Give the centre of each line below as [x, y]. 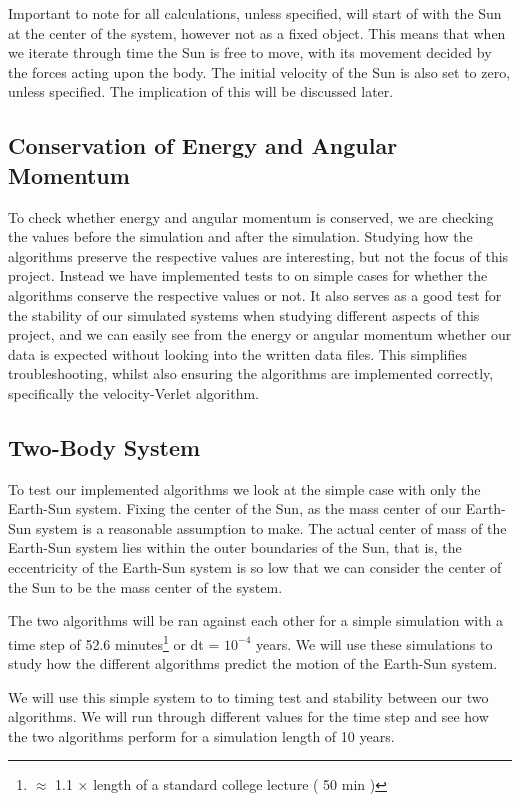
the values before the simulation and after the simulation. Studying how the [240, 236]
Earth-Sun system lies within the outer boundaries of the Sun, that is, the [235, 547]
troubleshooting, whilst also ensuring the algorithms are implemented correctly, [251, 373]
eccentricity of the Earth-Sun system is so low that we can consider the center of [255, 567]
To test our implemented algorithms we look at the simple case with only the [244, 488]
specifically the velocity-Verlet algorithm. [133, 392]
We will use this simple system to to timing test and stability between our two [248, 696]
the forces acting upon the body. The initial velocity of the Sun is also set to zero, [259, 71]
